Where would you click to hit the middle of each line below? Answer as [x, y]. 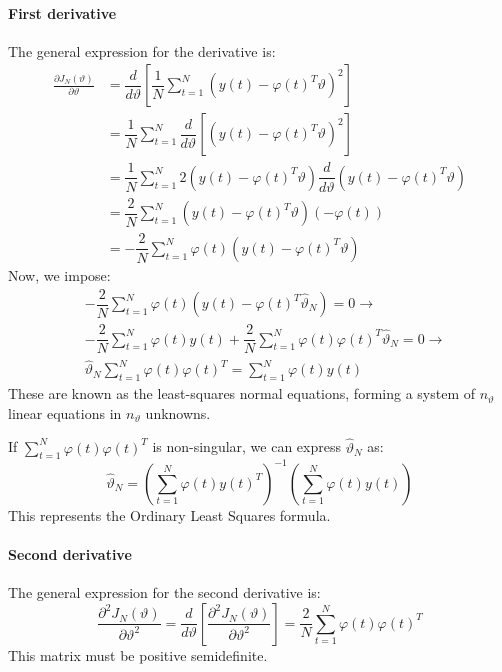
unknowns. [178, 412]
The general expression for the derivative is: [142, 50]
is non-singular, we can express [246, 446]
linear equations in [65, 412]
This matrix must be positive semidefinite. [138, 654]
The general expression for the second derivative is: [164, 592]
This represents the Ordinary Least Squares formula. [169, 514]
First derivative [62, 12]
